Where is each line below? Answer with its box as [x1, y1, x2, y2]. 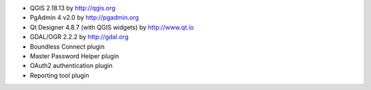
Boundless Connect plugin [30, 42, 105, 51]
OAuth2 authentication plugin [30, 62, 113, 70]
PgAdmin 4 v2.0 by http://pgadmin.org [30, 14, 139, 22]
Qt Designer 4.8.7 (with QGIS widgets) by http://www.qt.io [30, 23, 194, 31]
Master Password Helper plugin [30, 52, 120, 60]
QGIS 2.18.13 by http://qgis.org [30, 4, 116, 12]
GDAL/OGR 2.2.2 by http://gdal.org [30, 33, 129, 41]
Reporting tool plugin [30, 71, 89, 79]
